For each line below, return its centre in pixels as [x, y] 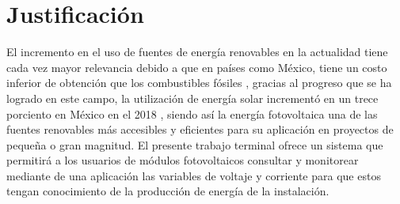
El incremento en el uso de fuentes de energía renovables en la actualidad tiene [197, 52]
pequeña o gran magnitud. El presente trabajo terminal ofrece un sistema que [195, 144]
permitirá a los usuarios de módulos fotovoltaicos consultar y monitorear [183, 160]
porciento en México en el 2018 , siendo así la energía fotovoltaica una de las [192, 113]
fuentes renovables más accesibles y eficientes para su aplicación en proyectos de [200, 129]
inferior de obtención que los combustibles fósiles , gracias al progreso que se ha [199, 83]
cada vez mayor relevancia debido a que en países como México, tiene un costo [197, 67]
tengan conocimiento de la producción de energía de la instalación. [168, 191]
